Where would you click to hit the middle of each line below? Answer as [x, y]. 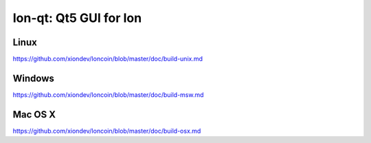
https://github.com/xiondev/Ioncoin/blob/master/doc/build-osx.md [107, 131]
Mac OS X [34, 114]
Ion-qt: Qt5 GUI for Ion [77, 18]
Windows [33, 78]
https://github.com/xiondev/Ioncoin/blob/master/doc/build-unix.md [108, 59]
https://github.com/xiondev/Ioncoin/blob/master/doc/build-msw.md [108, 95]
